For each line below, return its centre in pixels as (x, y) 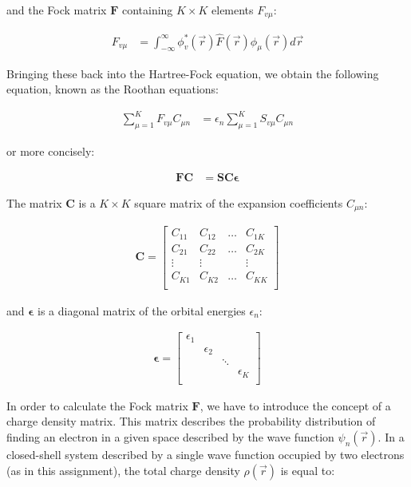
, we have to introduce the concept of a (295, 405)
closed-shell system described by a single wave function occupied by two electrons (205, 454)
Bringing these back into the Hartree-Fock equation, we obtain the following (193, 73)
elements (233, 10)
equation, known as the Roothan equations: (113, 89)
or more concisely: (51, 151)
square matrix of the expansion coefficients (239, 202)
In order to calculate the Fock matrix (97, 405)
